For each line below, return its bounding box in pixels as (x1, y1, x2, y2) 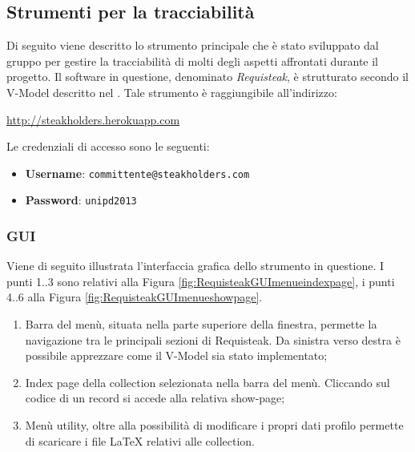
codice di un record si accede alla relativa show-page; (25, 389, 285, 406)
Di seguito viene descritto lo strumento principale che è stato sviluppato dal (6, 37, 379, 54)
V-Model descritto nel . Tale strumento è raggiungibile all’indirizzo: (6, 83, 337, 100)
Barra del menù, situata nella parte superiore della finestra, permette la (25, 316, 377, 333)
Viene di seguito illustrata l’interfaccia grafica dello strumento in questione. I (6, 257, 385, 274)
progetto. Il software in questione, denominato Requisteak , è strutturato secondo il (6, 68, 409, 85)
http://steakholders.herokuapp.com (6, 111, 180, 127)
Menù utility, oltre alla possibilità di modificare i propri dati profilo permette (25, 417, 404, 434)
